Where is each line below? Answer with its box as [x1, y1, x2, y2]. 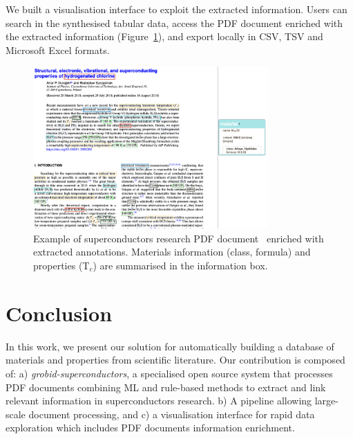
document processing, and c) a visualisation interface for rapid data [28, 406, 315, 421]
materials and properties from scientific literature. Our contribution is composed [6, 352, 345, 367]
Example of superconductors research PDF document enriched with [33, 231, 324, 245]
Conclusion [6, 298, 113, 327]
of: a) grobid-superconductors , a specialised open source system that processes [6, 366, 333, 380]
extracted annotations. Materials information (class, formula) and [33, 244, 311, 259]
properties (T [33, 258, 90, 272]
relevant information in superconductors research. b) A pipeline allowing [6, 393, 312, 408]
